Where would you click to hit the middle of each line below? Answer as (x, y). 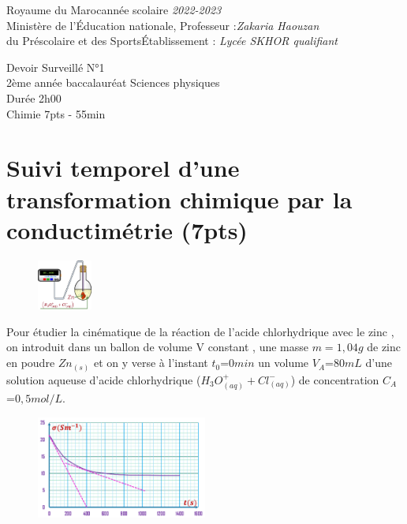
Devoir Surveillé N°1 (56, 67)
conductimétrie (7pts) (127, 229)
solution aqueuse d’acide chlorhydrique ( (104, 379)
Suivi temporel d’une (123, 168)
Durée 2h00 (34, 97)
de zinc (384, 347)
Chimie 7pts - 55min (56, 113)
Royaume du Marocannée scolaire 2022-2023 (114, 9)
